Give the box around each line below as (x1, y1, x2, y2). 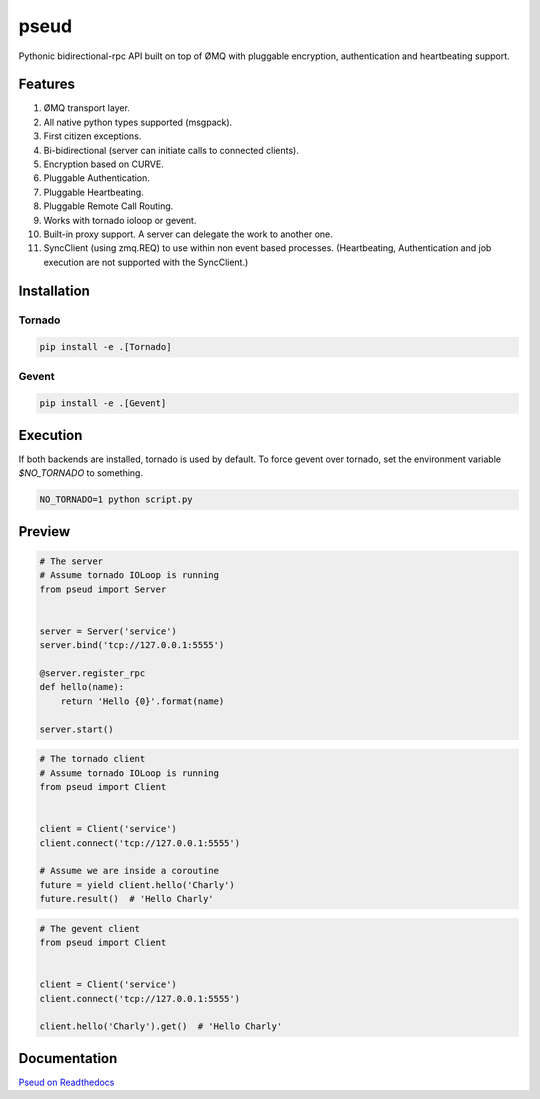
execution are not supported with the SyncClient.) (43, 256, 249, 268)
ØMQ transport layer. (43, 102, 130, 114)
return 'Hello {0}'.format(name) (60, 695, 225, 707)
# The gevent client (39, 923, 140, 934)
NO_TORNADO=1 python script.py (39, 494, 194, 505)
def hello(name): (39, 681, 125, 693)
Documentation (18, 1050, 118, 1067)
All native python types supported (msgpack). (43, 116, 233, 128)
